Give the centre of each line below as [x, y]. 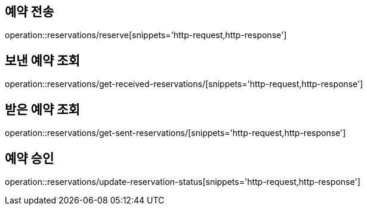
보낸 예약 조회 [42, 60]
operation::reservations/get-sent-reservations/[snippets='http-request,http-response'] [175, 133]
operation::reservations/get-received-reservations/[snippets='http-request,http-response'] [184, 84]
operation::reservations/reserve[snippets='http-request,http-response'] [146, 35]
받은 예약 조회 [42, 109]
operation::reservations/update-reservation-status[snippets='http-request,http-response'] [183, 181]
